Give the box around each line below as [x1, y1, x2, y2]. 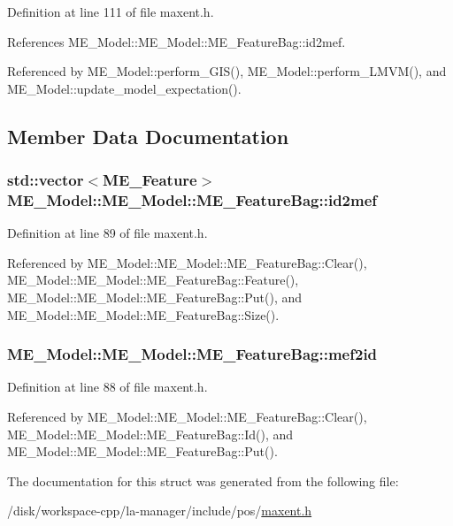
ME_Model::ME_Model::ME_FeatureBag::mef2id [7, 343, 378, 365]
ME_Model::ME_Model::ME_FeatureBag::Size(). [7, 305, 280, 324]
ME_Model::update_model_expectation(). [7, 79, 242, 97]
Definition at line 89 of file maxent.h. [7, 224, 208, 242]
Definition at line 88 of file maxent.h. [7, 377, 208, 396]
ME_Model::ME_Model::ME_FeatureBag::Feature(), [7, 271, 299, 289]
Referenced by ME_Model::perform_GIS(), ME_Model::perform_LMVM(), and [7, 62, 447, 80]
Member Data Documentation [7, 122, 289, 149]
